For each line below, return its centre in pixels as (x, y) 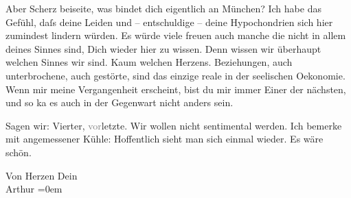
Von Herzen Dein (42, 175)
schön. (19, 152)
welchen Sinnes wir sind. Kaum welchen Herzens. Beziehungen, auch (149, 62)
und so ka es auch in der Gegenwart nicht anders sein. (120, 102)
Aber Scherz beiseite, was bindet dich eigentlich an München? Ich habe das (163, 8)
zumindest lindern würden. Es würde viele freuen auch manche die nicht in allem (176, 35)
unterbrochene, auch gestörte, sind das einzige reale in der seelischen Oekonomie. (175, 75)
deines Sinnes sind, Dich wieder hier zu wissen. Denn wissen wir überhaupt (163, 48)
